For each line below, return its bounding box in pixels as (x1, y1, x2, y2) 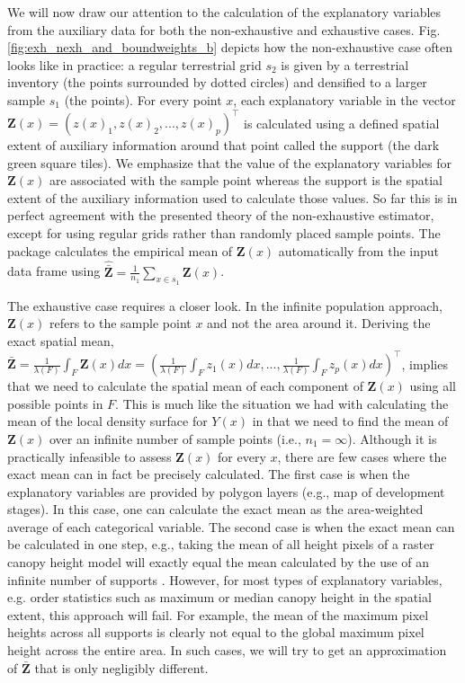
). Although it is (347, 429, 437, 448)
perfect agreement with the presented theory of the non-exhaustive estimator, (7, 206, 434, 225)
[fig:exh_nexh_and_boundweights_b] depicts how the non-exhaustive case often (7, 38, 453, 57)
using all (409, 377, 457, 395)
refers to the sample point (49, 314, 192, 333)
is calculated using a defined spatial (244, 113, 440, 132)
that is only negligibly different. (34, 658, 209, 677)
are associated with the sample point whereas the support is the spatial (49, 171, 443, 190)
